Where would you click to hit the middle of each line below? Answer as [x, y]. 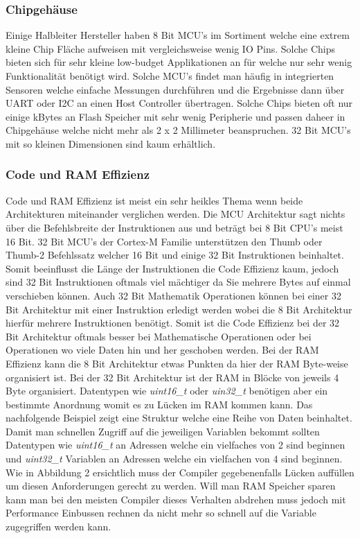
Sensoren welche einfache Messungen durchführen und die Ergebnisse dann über [175, 89]
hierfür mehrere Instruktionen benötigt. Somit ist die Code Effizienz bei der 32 [173, 323]
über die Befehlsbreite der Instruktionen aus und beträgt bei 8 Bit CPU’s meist [174, 227]
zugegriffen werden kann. [58, 527]
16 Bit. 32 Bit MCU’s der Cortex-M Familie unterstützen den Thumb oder [164, 241]
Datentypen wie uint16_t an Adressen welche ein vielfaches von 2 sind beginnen [175, 445]
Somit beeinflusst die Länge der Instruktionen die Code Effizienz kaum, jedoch [172, 268]
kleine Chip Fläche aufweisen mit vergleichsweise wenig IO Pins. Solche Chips [170, 48]
